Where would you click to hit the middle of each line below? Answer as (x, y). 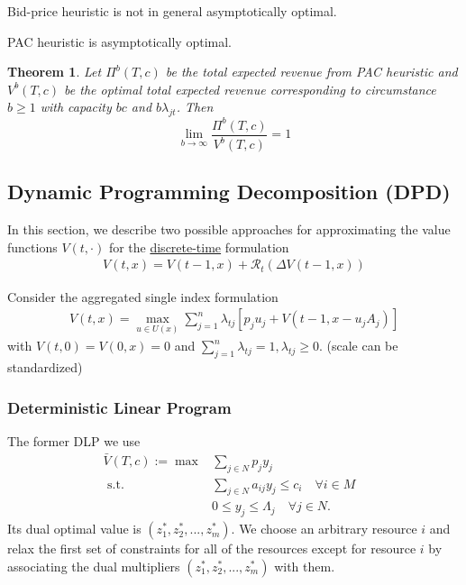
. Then (195, 107)
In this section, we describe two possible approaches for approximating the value (229, 229)
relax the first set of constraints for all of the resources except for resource (212, 548)
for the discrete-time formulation (199, 247)
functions (32, 247)
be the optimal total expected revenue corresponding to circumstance (250, 89)
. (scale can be (358, 346)
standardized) (45, 367)
